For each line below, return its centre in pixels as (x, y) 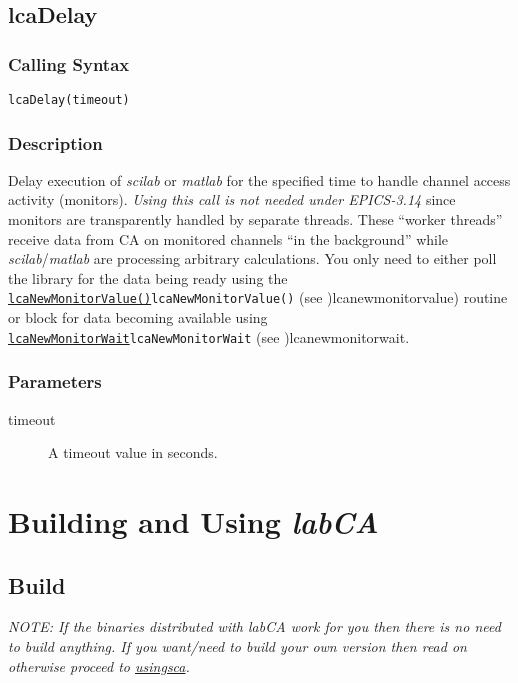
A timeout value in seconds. (133, 452)
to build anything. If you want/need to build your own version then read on (237, 645)
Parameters (55, 381)
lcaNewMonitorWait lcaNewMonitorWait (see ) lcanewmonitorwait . (209, 336)
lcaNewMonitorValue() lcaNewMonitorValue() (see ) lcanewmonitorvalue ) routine (258, 297)
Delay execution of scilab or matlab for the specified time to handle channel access (259, 179)
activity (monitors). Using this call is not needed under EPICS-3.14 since (232, 199)
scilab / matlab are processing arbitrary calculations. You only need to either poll (252, 258)
